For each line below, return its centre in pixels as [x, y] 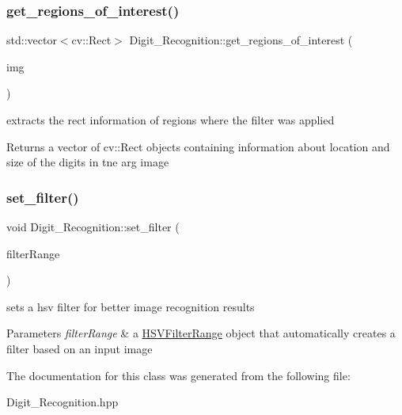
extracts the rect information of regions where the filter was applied [171, 120]
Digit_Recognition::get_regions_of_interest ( [241, 40]
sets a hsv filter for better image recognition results [131, 306]
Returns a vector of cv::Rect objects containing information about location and [198, 146]
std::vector [32, 40]
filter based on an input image [80, 348]
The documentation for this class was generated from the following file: [178, 375]
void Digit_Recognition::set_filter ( [93, 227]
